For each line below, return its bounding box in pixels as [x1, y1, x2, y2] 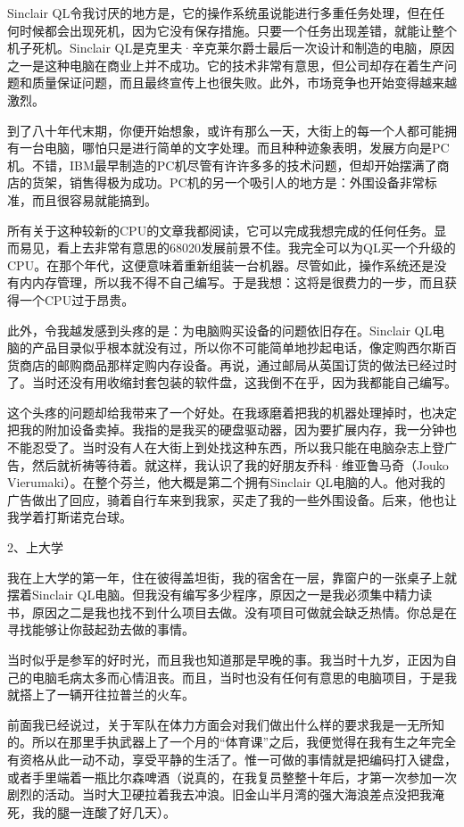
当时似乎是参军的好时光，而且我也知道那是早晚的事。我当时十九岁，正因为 [7, 650, 444, 668]
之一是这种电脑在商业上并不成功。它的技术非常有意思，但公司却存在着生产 [7, 55, 444, 74]
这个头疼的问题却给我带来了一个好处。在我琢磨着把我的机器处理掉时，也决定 [7, 402, 457, 421]
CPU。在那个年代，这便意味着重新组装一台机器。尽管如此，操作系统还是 [7, 255, 435, 274]
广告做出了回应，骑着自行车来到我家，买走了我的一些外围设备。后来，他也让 [7, 490, 457, 509]
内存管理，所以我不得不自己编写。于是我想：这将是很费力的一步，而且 [31, 273, 444, 292]
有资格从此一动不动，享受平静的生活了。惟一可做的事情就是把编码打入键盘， [7, 749, 457, 768]
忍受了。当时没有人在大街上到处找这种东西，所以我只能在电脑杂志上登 [31, 438, 444, 457]
